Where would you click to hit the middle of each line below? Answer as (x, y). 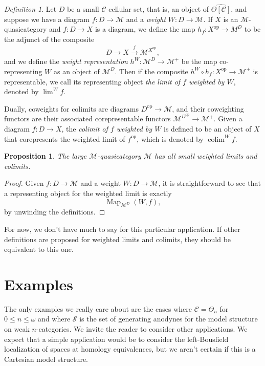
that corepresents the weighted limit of (65, 138)
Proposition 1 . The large (46, 156)
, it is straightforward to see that (210, 183)
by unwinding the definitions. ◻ (55, 212)
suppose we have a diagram (47, 19)
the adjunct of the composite (49, 39)
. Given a (228, 119)
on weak (17, 329)
